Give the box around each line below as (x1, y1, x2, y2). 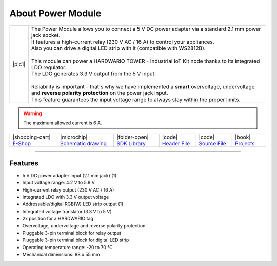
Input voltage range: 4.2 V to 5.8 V (22, 180, 95, 186)
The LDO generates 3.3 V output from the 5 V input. (31, 70, 156, 77)
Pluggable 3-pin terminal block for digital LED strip (22, 237, 129, 243)
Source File (199, 140, 226, 147)
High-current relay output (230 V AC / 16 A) (22, 186, 114, 193)
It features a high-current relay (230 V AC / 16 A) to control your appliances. (31, 38, 215, 45)
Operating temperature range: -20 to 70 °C (22, 244, 113, 250)
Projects (235, 140, 255, 147)
